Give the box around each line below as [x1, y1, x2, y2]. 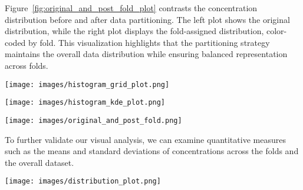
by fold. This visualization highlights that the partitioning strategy [28, 36, 270, 48]
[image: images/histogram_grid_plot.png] [5, 80, 170, 89]
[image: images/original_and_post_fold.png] [5, 116, 182, 125]
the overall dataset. [5, 156, 74, 168]
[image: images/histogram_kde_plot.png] [5, 98, 166, 107]
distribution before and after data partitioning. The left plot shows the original [5, 13, 290, 25]
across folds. [5, 59, 48, 71]
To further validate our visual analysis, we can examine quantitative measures [5, 133, 286, 145]
